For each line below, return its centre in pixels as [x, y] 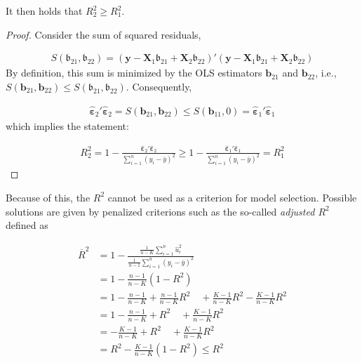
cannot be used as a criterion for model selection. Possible [232, 197]
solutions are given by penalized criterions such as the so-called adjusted [160, 211]
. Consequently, [159, 86]
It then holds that [44, 11]
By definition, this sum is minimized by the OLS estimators [134, 73]
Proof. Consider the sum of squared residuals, [103, 34]
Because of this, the [48, 197]
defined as [27, 225]
